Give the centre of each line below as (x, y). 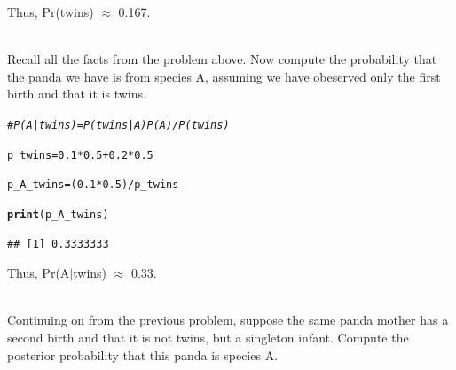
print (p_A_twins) (58, 214)
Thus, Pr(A (39, 273)
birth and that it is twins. (77, 94)
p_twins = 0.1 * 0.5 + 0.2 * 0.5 (80, 155)
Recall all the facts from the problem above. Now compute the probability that (222, 59)
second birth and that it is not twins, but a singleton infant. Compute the (208, 337)
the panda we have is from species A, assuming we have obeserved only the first (224, 76)
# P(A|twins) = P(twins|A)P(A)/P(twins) (118, 125)
